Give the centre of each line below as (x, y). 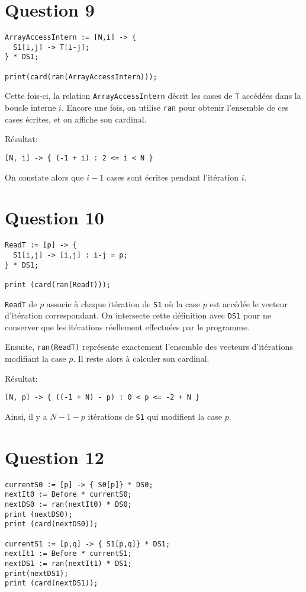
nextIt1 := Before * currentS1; (68, 554)
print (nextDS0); (39, 514)
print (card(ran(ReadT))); (58, 284)
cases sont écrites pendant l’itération (173, 177)
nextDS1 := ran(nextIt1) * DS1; (68, 564)
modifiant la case (36, 358)
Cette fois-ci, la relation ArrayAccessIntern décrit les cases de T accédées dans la (153, 96)
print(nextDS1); (37, 573)
